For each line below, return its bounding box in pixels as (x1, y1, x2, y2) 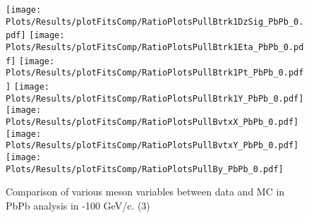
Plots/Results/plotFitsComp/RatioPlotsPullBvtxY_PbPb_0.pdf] (6, 140, 299, 151)
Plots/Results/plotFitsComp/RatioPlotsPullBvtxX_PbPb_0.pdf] (6, 116, 299, 127)
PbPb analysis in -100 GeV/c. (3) (6, 198, 150, 212)
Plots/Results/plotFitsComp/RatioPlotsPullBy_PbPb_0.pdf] (6, 164, 284, 174)
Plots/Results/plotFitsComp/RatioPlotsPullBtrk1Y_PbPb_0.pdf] (6, 93, 304, 104)
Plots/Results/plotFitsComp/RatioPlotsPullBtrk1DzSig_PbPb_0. (6, 16, 304, 27)
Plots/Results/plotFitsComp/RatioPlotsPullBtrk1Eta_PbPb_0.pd (6, 42, 304, 52)
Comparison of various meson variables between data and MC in (6, 184, 285, 199)
